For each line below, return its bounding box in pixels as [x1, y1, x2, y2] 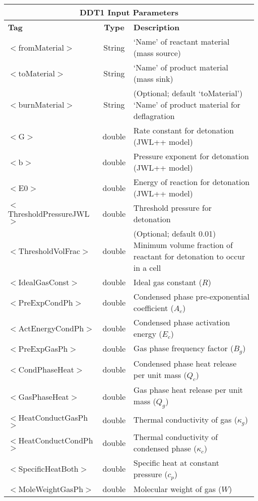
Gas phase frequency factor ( [133, 342, 234, 354]
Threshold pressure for [133, 202, 212, 213]
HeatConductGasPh [18, 412, 88, 424]
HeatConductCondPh [18, 434, 93, 446]
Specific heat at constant [133, 457, 219, 469]
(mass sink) [133, 73, 173, 84]
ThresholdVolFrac [18, 245, 80, 256]
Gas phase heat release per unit [133, 384, 243, 396]
